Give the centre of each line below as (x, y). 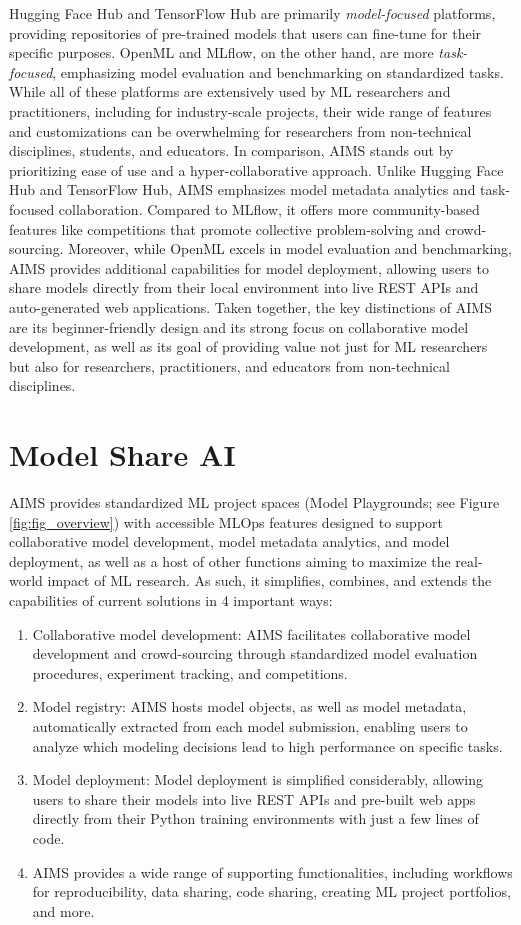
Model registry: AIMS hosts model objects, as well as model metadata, (249, 706)
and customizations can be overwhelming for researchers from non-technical (240, 130)
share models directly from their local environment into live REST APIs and (244, 287)
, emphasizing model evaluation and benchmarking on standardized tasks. (278, 71)
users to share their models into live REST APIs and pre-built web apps (254, 798)
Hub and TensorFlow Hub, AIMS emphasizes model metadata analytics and (242, 189)
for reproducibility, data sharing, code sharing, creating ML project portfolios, (271, 891)
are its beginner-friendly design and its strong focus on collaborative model (239, 326)
